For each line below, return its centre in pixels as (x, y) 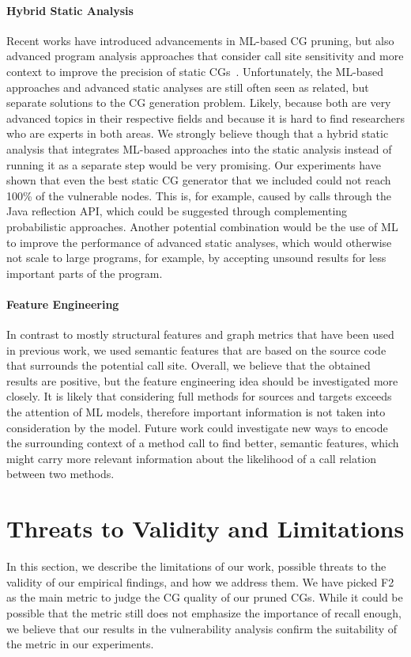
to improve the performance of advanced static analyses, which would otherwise (199, 242)
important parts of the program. (85, 273)
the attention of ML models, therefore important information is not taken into (196, 412)
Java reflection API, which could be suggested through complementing (177, 211)
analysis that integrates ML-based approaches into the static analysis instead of (199, 148)
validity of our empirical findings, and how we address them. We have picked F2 (200, 581)
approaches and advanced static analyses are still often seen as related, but (188, 87)
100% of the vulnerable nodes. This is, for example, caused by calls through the (199, 195)
